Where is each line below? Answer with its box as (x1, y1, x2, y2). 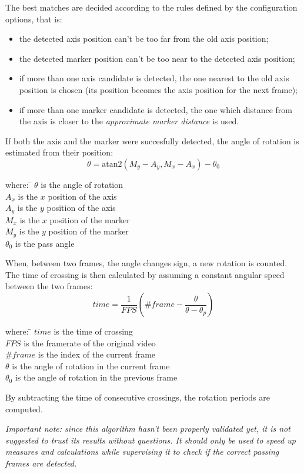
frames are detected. (5, 457, 77, 469)
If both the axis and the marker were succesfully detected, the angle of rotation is (5, 134, 299, 147)
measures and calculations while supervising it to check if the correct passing (5, 445, 279, 458)
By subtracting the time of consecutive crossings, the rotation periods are (5, 391, 270, 403)
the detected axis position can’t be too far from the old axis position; (19, 32, 269, 45)
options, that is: (5, 12, 62, 25)
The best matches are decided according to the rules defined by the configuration (5, 1, 298, 13)
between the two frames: (5, 280, 93, 292)
